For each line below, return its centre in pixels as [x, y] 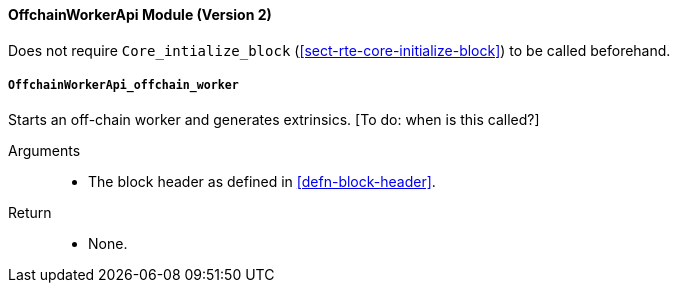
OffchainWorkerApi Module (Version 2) [140, 14]
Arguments [44, 151]
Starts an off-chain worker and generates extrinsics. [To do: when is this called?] [274, 120]
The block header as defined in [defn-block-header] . [262, 182]
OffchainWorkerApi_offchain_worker [123, 85]
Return [30, 213]
